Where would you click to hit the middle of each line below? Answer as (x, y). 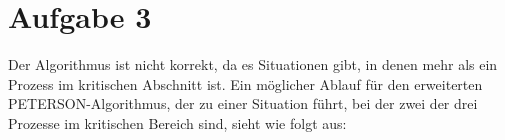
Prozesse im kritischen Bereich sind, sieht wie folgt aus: (177, 122)
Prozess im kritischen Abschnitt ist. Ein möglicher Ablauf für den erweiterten (245, 83)
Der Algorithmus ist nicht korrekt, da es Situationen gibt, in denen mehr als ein (253, 64)
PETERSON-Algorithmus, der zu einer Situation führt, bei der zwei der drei (243, 103)
